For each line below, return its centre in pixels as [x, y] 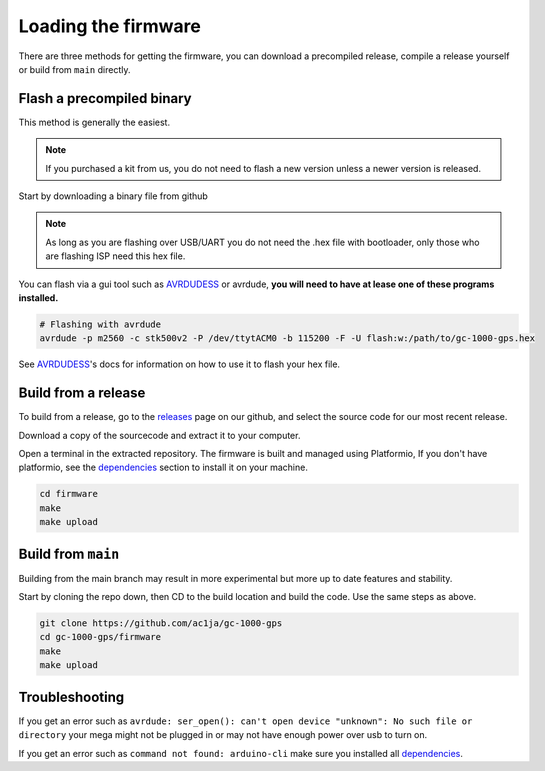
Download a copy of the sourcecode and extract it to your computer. [159, 435]
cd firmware [69, 494]
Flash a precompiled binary [105, 98]
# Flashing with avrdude [100, 324]
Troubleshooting [71, 696]
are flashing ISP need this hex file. [115, 256]
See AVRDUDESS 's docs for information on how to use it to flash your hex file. [179, 364]
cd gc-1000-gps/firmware [100, 637]
